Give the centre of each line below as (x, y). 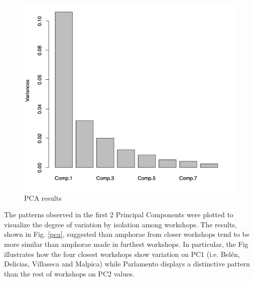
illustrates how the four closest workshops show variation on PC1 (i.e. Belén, (122, 254)
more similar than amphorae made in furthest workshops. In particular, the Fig (126, 244)
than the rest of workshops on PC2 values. (69, 273)
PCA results (43, 197)
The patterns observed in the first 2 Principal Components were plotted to (119, 215)
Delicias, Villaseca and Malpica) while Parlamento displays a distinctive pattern (127, 264)
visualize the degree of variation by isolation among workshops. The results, (120, 224)
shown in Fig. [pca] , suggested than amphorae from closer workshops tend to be (127, 234)
